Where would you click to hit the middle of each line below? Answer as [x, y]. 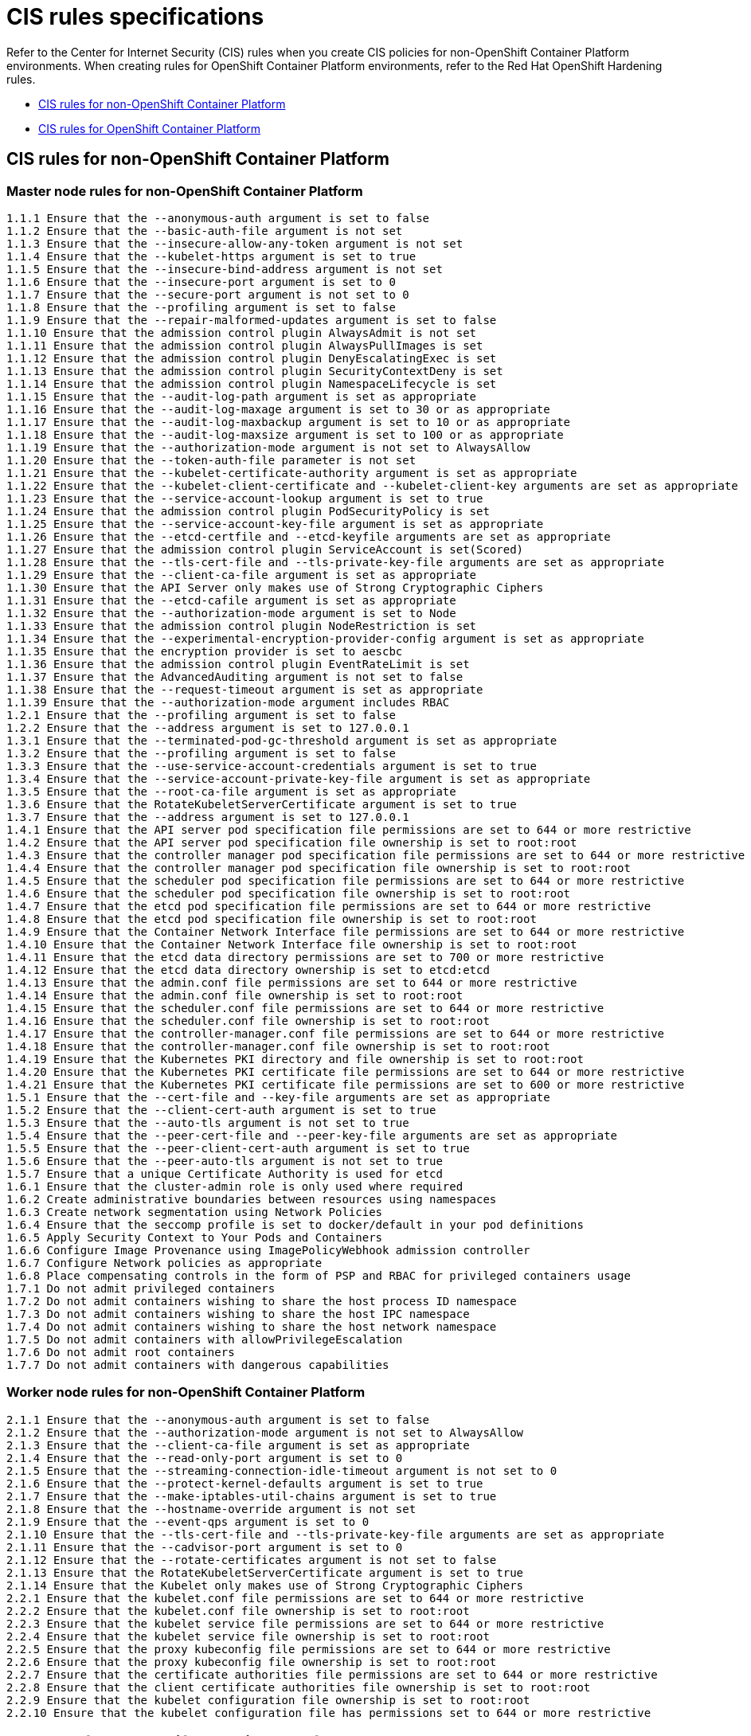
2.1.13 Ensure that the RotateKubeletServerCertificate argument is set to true [265, 1572]
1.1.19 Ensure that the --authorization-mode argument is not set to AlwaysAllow [268, 447]
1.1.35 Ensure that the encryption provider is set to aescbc [205, 651]
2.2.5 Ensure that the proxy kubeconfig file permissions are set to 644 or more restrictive [309, 1649]
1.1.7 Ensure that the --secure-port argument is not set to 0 [208, 294]
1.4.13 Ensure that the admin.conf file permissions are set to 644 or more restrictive [292, 982]
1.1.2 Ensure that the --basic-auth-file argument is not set [205, 231]
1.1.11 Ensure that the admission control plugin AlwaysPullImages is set [245, 345]
